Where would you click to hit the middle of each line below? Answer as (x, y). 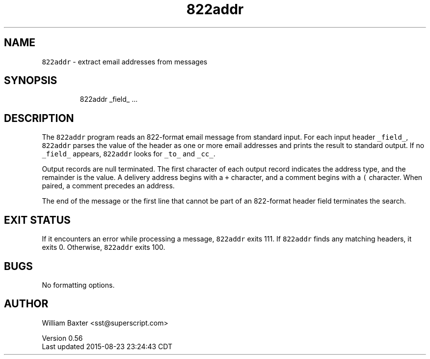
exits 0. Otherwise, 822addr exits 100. (104, 247)
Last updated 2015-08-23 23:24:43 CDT (107, 346)
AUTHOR (26, 304)
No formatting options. (78, 285)
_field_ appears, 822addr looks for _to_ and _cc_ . (129, 154)
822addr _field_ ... (109, 99)
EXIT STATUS (37, 220)
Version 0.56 (62, 338)
